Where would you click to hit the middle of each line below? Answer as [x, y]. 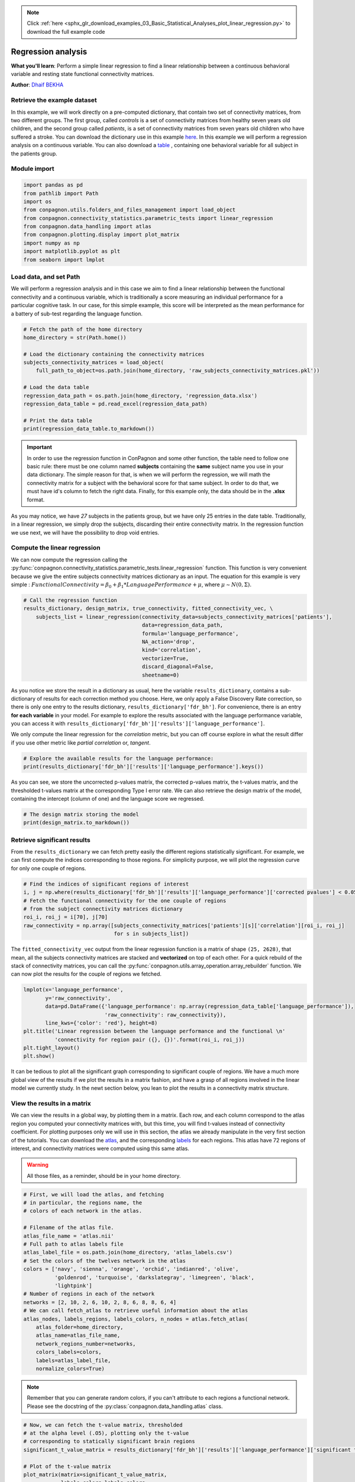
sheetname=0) [161, 675]
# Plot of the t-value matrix [67, 1466]
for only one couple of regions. [49, 868]
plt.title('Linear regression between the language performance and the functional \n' [154, 1031]
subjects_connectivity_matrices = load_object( [93, 362]
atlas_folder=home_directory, [80, 1327]
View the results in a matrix [51, 1103]
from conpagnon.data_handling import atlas [88, 226]
